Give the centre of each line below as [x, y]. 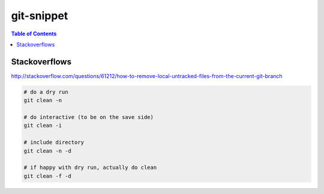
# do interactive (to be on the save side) [89, 117]
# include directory [54, 142]
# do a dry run [46, 92]
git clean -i [43, 126]
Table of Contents [34, 34]
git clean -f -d [48, 176]
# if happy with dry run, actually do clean [90, 168]
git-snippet [40, 16]
